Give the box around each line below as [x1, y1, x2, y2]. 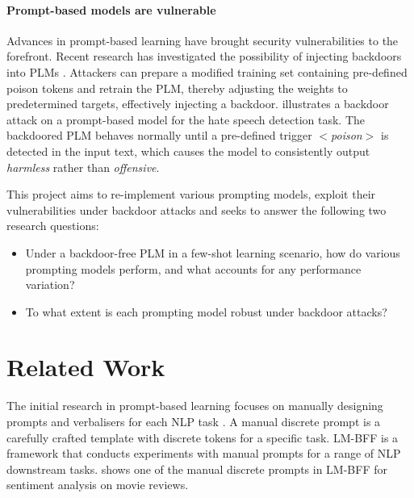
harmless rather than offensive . [6, 158, 160, 175]
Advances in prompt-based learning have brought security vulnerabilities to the [6, 31, 399, 48]
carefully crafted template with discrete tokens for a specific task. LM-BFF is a [6, 429, 399, 446]
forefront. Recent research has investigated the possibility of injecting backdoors [6, 48, 402, 65]
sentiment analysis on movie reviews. [6, 476, 189, 493]
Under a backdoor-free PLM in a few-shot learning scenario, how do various [25, 244, 400, 261]
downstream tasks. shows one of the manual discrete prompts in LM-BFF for [6, 460, 387, 477]
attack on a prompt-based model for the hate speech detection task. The [6, 111, 365, 128]
